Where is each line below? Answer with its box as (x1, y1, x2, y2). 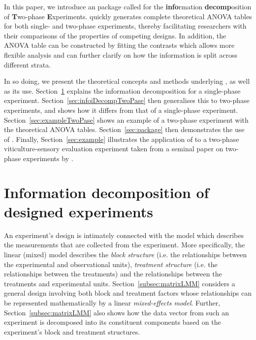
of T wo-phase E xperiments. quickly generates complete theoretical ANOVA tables (4, 11, 252, 21)
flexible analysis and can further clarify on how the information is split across (4, 49, 237, 60)
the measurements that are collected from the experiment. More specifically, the (4, 239, 245, 250)
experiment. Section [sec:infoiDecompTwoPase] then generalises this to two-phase (4, 95, 250, 105)
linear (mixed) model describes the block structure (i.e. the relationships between (4, 249, 247, 259)
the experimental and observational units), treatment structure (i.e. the (4, 259, 218, 269)
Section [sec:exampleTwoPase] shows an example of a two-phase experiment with (4, 114, 249, 125)
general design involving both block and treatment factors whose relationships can (4, 288, 252, 298)
